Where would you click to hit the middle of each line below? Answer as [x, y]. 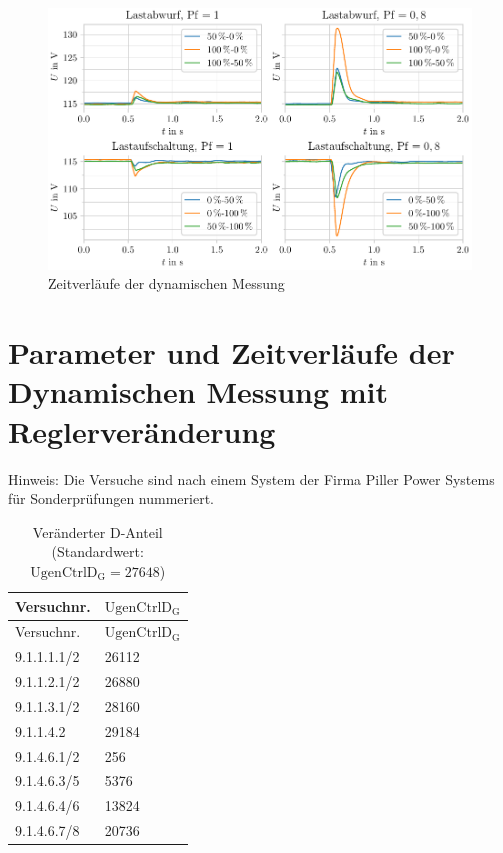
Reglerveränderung [142, 430]
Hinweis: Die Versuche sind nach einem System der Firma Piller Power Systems [251, 478]
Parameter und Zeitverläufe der [231, 352]
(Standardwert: [97, 551]
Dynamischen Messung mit [198, 391]
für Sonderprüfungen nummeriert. [111, 498]
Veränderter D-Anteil [97, 531]
